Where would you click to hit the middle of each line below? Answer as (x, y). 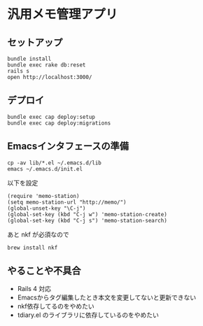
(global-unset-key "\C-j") (47, 208)
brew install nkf (33, 248)
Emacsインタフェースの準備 (68, 147)
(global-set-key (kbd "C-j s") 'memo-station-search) (87, 220)
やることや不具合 (44, 271)
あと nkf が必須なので (38, 234)
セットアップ (35, 42)
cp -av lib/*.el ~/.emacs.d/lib (54, 163)
